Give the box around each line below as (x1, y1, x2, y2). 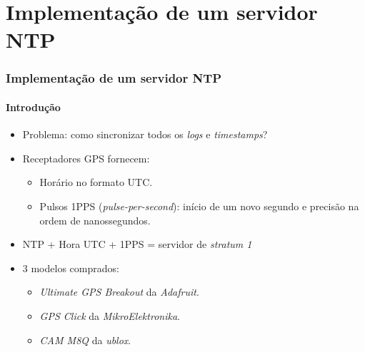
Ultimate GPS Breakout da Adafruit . (39, 284, 199, 299)
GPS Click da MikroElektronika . (39, 308, 180, 323)
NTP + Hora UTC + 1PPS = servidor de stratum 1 (22, 237, 252, 252)
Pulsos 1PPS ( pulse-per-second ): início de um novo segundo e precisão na (39, 198, 359, 213)
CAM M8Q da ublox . (39, 332, 131, 347)
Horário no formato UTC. (39, 175, 153, 190)
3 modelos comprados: (22, 260, 119, 275)
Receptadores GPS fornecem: (22, 150, 150, 165)
